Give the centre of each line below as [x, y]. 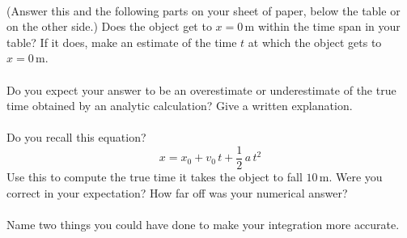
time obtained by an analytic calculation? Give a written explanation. [180, 106]
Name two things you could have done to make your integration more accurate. [203, 224]
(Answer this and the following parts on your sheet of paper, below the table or [203, 10]
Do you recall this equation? [76, 137]
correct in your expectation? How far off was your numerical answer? [177, 192]
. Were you [356, 176]
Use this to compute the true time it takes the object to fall [155, 176]
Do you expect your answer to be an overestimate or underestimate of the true [201, 89]
